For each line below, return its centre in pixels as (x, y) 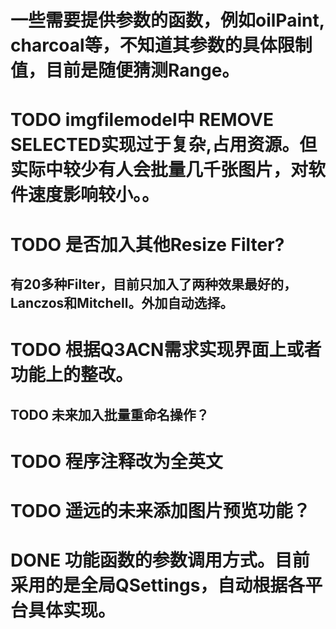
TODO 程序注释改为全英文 (116, 461)
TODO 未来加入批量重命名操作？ (110, 414)
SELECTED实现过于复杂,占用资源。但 (164, 145)
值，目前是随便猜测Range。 (125, 70)
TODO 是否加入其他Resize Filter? (147, 244)
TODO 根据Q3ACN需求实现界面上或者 (166, 350)
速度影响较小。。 (94, 195)
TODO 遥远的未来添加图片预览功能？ (160, 510)
